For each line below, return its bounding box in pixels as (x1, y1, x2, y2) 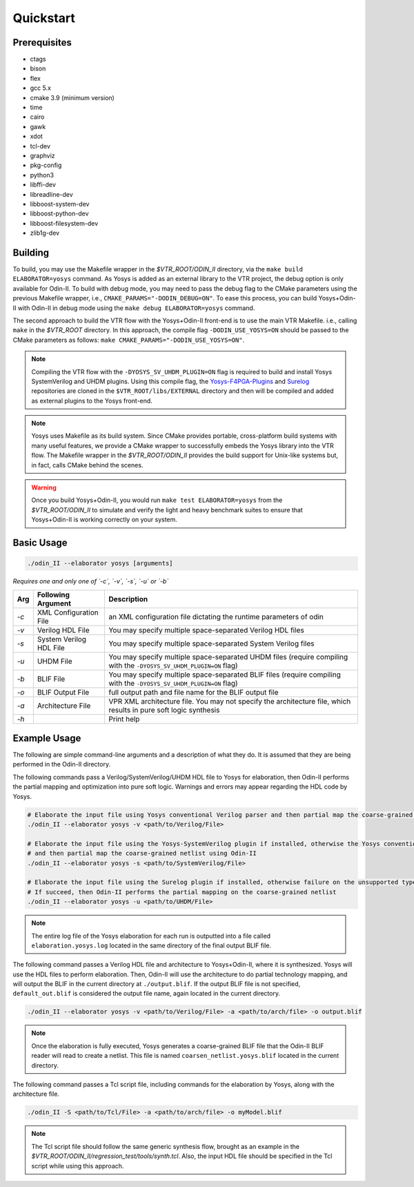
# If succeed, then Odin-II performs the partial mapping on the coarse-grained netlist (27, 888, 337, 896)
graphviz (30, 151, 55, 160)
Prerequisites (12, 37, 72, 48)
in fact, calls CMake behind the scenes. (31, 461, 144, 469)
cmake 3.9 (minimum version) (30, 93, 115, 102)
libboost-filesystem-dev (30, 219, 99, 227)
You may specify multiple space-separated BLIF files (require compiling (108, 670, 342, 679)
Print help (108, 714, 140, 724)
